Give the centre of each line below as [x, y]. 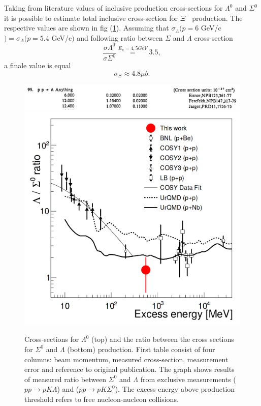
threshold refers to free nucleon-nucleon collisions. [102, 399]
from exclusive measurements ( [188, 379]
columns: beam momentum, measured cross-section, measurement [126, 359]
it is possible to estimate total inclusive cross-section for [91, 18]
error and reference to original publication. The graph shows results [129, 369]
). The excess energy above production [175, 389]
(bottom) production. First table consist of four [141, 349]
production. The [217, 18]
